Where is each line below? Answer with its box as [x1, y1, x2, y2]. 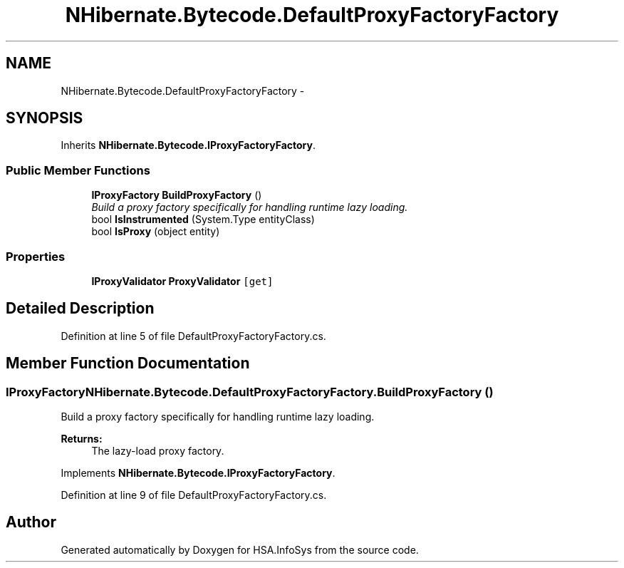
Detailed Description [6, 299, 155, 318]
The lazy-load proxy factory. [91, 445, 224, 457]
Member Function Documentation [6, 354, 250, 373]
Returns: [61, 433, 103, 445]
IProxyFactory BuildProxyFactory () [91, 189, 262, 202]
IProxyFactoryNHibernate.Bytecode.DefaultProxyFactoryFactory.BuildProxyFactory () [6, 384, 494, 399]
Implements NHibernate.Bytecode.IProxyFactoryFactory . [61, 467, 336, 479]
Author [6, 513, 56, 532]
